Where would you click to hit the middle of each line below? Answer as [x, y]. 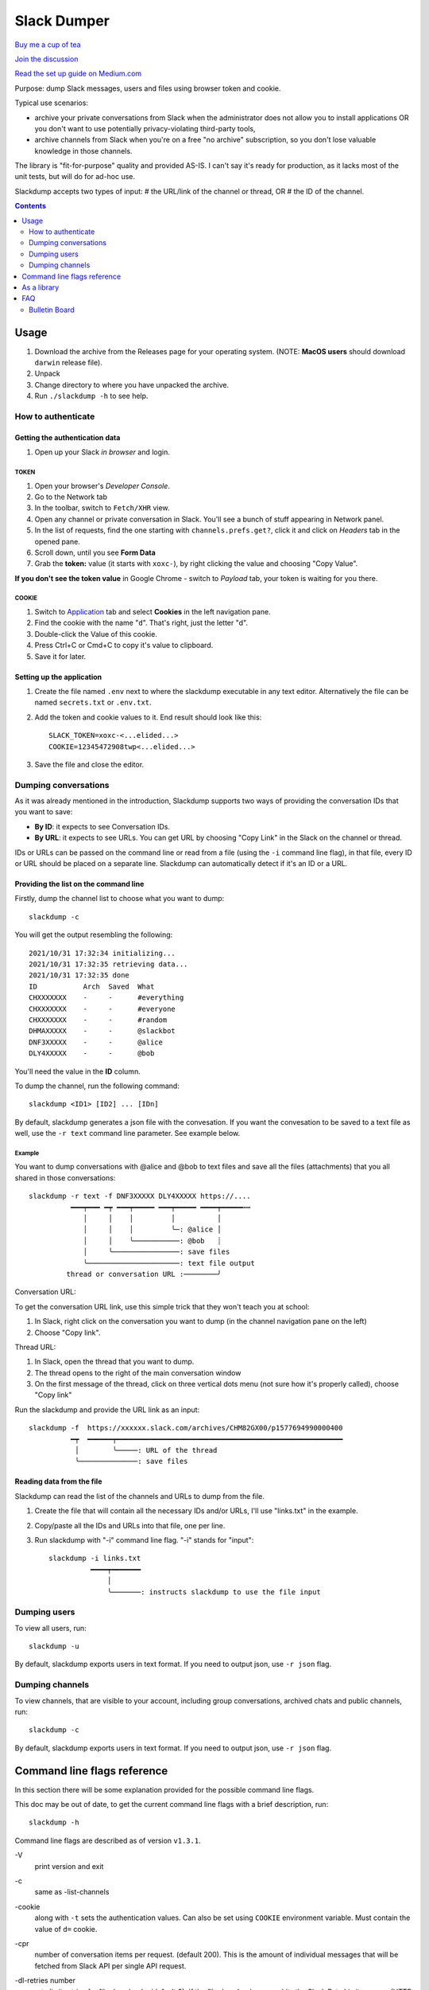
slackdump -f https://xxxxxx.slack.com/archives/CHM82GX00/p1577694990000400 [186, 1428]
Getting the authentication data [68, 437]
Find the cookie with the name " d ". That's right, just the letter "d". [141, 623]
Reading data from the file [58, 1481]
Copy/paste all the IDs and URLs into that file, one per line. [130, 1525]
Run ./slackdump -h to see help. [91, 396]
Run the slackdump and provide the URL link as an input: [107, 1410]
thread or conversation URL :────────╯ [144, 1274]
